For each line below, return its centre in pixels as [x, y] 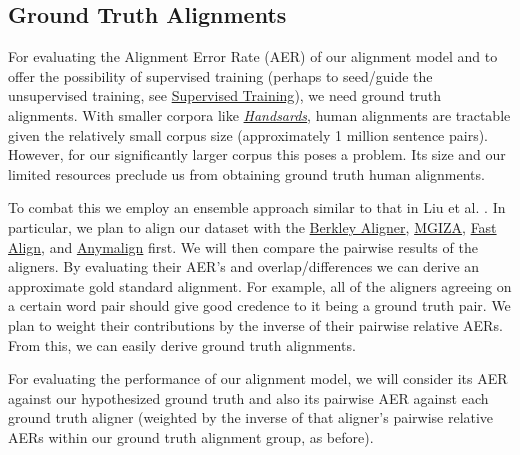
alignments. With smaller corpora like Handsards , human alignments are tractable [259, 114]
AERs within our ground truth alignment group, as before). [191, 436]
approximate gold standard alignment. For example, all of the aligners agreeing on [260, 285]
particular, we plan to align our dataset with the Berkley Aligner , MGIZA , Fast [252, 226]
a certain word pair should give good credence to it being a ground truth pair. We [259, 305]
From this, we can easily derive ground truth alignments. [182, 344]
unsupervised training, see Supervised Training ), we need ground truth [225, 95]
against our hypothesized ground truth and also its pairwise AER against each [248, 397]
